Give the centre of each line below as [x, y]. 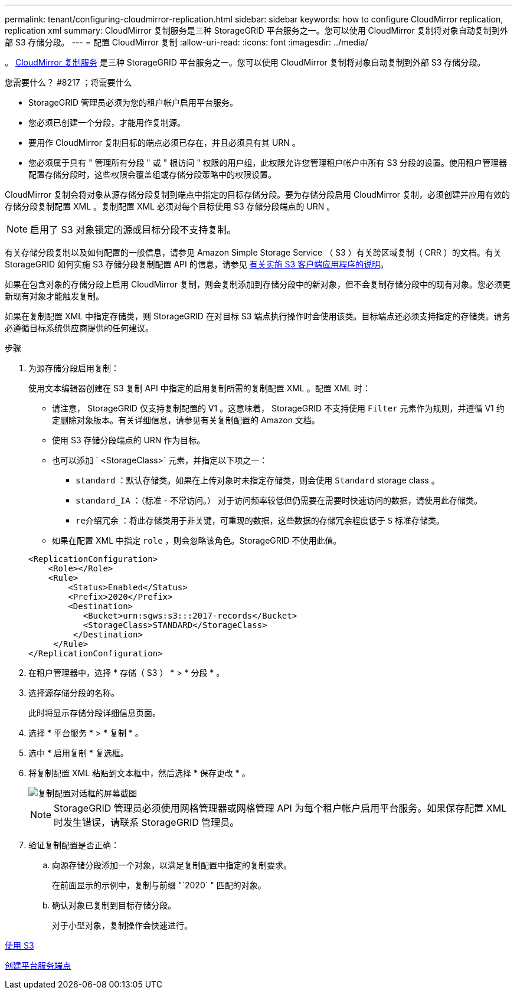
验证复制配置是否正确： [74, 845]
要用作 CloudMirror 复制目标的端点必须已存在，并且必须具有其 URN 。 [164, 143]
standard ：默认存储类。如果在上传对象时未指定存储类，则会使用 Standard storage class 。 [258, 480]
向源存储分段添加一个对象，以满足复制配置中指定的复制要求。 [172, 865]
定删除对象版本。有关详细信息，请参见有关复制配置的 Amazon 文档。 [186, 420]
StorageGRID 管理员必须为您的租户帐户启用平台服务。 [133, 102]
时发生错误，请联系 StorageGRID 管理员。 [147, 822]
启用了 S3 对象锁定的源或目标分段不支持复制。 [133, 230]
